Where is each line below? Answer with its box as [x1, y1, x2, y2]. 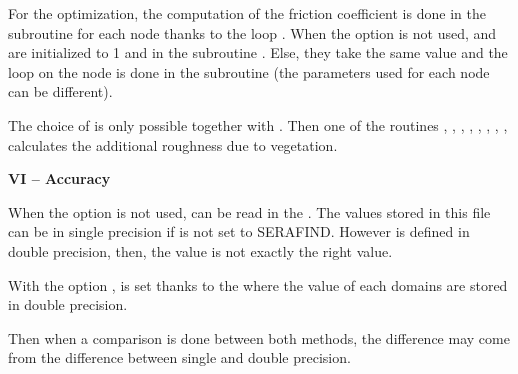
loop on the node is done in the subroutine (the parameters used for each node [8, 61, 490, 82]
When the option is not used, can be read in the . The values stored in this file [8, 201, 491, 222]
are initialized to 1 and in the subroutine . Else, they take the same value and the [8, 42, 508, 63]
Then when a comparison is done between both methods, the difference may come [8, 327, 510, 348]
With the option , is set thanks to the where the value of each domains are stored [8, 274, 508, 295]
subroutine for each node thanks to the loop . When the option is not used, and [8, 22, 497, 43]
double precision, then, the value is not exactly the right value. [8, 240, 393, 261]
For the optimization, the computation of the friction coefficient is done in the [8, 3, 486, 23]
